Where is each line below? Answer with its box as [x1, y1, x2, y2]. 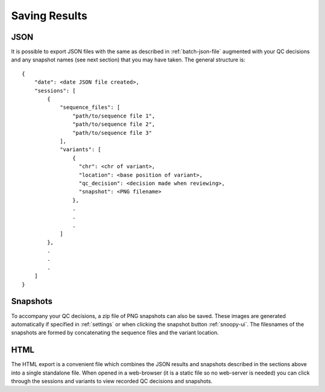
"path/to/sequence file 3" [72, 129, 152, 136]
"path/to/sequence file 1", [72, 112, 156, 119]
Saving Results [11, 9, 87, 22]
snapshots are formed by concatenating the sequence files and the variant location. [11, 329, 219, 337]
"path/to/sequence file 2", [72, 121, 156, 128]
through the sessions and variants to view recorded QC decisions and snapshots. [11, 377, 213, 385]
